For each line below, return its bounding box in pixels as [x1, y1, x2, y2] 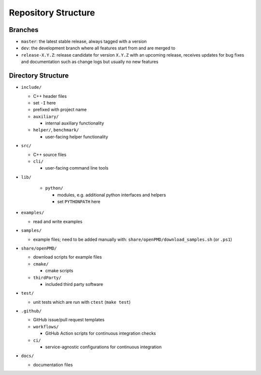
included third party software [45, 281, 103, 287]
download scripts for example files [33, 254, 102, 260]
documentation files [33, 361, 73, 368]
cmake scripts [45, 268, 73, 274]
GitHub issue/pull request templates [33, 317, 105, 323]
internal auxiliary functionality [45, 120, 104, 126]
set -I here [33, 100, 56, 106]
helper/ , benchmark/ [33, 127, 79, 133]
